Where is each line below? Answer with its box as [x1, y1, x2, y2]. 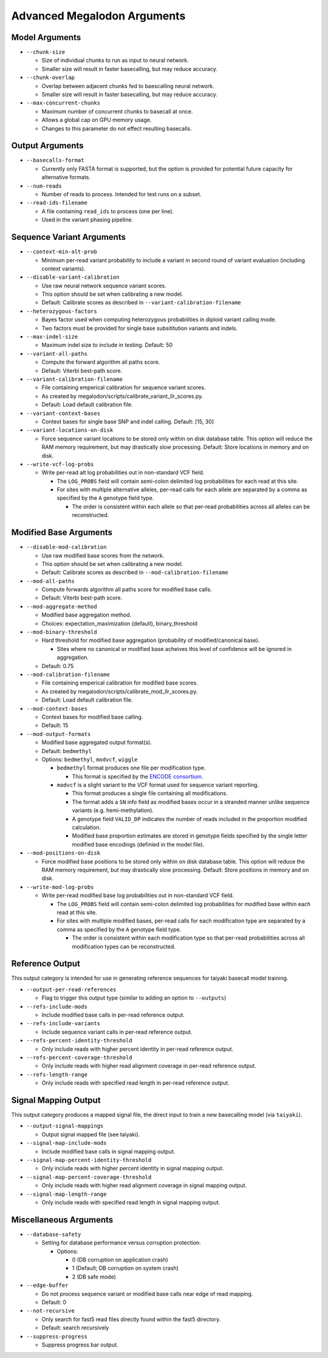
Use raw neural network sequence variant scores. [41, 282, 166, 289]
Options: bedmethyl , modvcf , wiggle [41, 756, 138, 763]
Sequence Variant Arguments [11, 232, 126, 242]
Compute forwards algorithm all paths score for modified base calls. [41, 586, 212, 593]
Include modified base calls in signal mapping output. [41, 1148, 176, 1155]
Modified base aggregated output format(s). [41, 739, 152, 746]
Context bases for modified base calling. [41, 713, 143, 720]
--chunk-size [26, 49, 66, 56]
